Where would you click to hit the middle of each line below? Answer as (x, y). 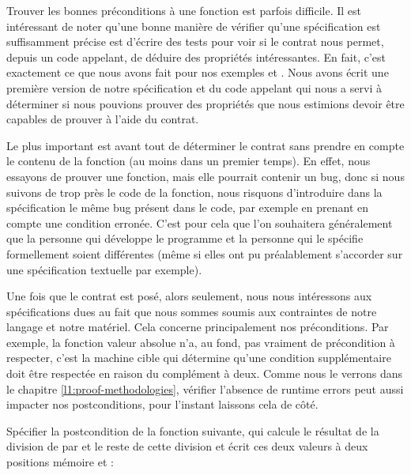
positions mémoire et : (60, 462)
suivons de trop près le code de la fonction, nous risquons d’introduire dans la (194, 192)
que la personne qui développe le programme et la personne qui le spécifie (185, 238)
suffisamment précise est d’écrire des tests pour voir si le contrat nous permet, (195, 41)
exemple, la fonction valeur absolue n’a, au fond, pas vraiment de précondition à (201, 342)
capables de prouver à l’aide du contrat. (103, 119)
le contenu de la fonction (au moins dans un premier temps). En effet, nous (189, 161)
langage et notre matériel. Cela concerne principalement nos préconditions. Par (198, 327)
